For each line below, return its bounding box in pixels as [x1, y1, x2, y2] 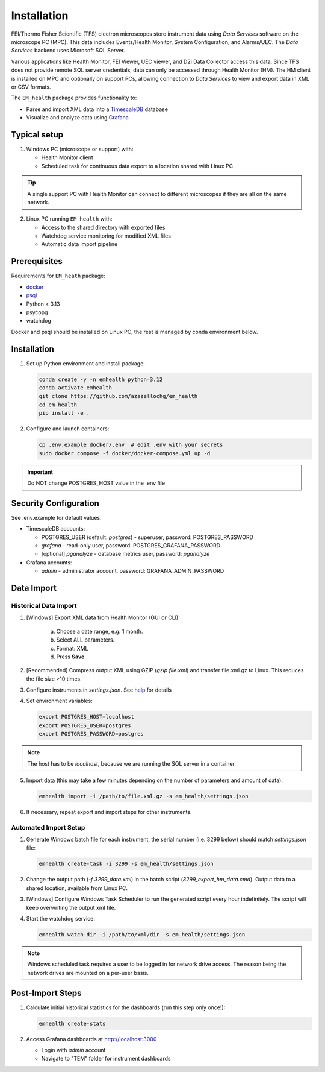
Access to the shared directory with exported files [41, 224, 166, 231]
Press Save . [56, 653, 87, 660]
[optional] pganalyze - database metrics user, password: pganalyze [41, 550, 210, 558]
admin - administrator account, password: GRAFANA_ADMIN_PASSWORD [41, 567, 224, 575]
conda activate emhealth [39, 385, 113, 391]
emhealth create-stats [39, 1020, 106, 1027]
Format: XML [56, 645, 88, 652]
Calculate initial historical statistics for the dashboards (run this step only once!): [26, 1004, 226, 1011]
